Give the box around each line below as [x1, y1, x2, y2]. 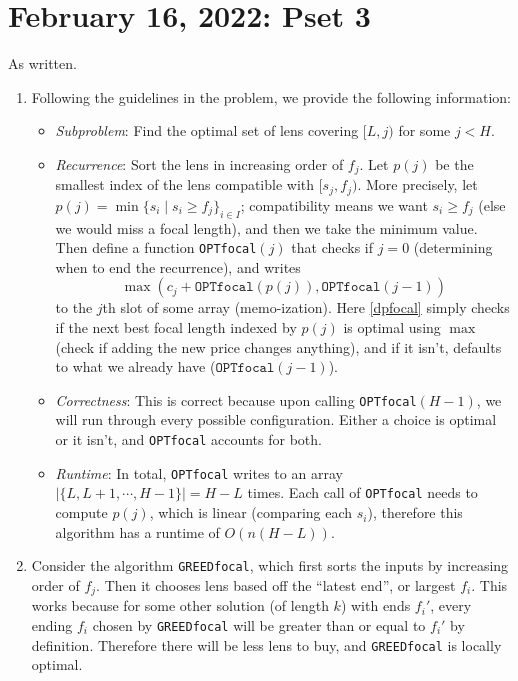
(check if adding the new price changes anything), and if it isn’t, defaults [55, 336, 502, 357]
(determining [413, 237, 493, 258]
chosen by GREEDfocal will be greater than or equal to [92, 614, 426, 635]
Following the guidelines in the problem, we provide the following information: [31, 86, 511, 107]
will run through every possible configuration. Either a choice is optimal [55, 409, 497, 430]
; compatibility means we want [240, 194, 428, 215]
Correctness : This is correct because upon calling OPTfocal [55, 389, 417, 410]
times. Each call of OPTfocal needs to [247, 482, 478, 503]
